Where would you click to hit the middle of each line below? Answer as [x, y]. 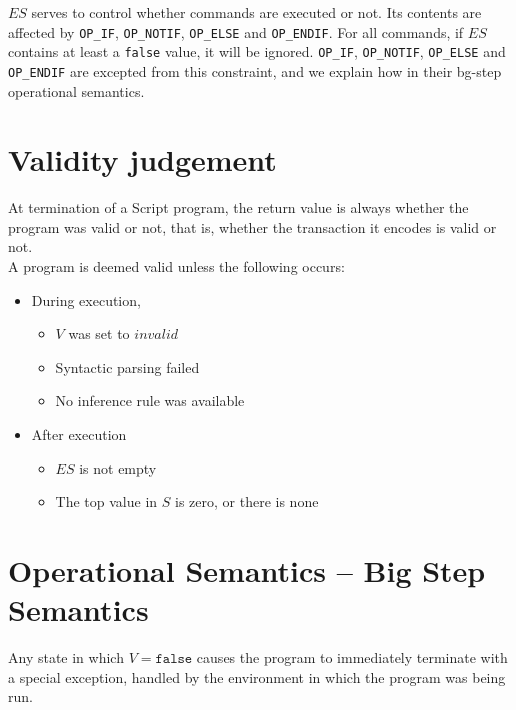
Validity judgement [142, 159]
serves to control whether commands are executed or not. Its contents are [256, 12]
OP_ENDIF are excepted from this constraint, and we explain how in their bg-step [255, 70]
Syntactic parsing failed [127, 366]
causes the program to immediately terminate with [352, 657]
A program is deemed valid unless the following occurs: [176, 266]
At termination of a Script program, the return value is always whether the [238, 207]
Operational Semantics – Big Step [247, 570]
